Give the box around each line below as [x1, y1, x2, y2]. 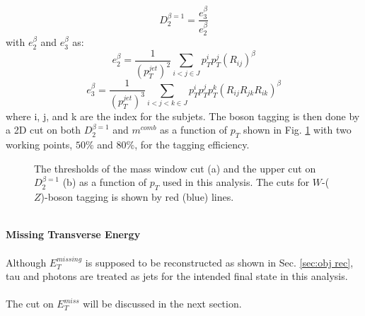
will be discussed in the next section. [83, 296, 242, 311]
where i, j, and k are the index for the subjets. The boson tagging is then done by [6, 108, 360, 123]
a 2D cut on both [6, 122, 81, 137]
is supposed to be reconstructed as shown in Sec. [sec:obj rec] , [85, 254, 354, 269]
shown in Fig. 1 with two [243, 122, 352, 137]
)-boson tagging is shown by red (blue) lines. [40, 189, 234, 204]
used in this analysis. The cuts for [162, 175, 310, 189]
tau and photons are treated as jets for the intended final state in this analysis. [6, 269, 348, 283]
